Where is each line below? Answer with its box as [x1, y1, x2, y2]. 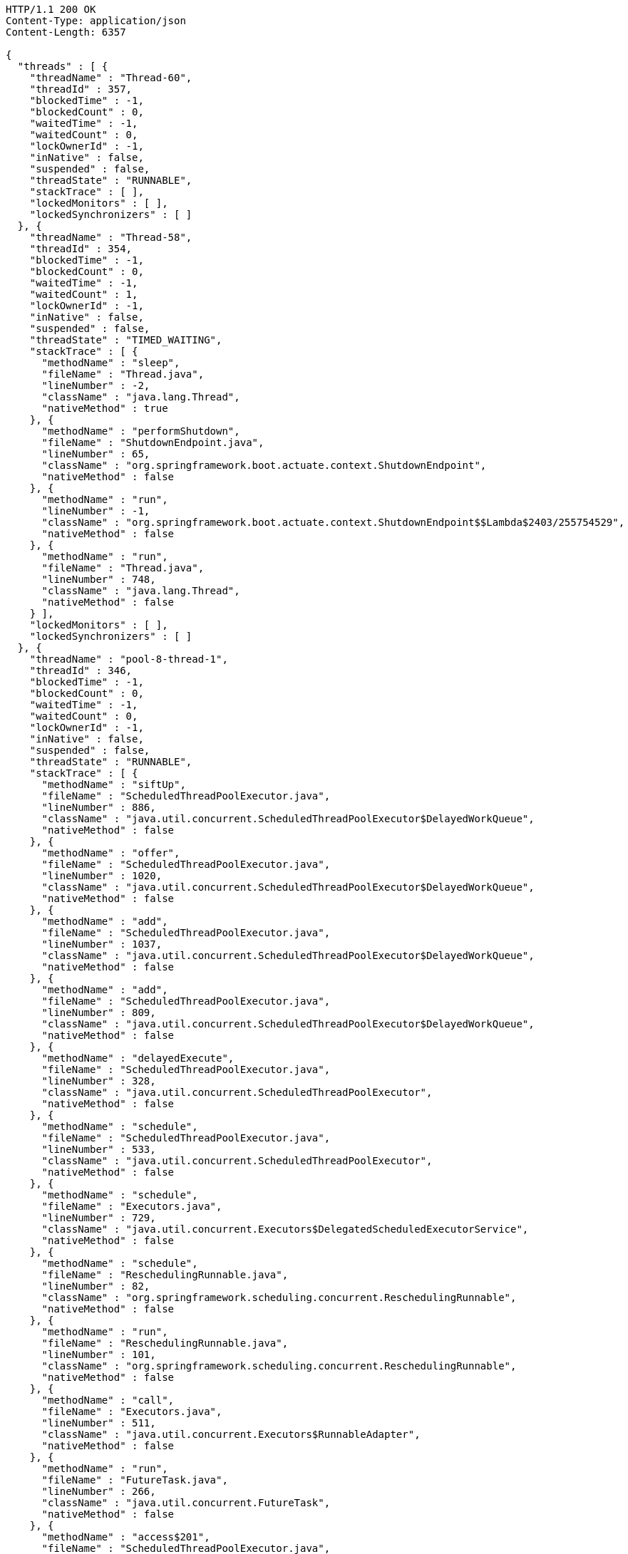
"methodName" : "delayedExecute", [41, 1052, 235, 1064]
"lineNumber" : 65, [41, 448, 150, 460]
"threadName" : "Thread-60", [29, 72, 192, 83]
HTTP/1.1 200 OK [6, 4, 96, 15]
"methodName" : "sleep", [41, 357, 180, 368]
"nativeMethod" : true [41, 403, 168, 414]
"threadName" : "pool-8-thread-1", [29, 653, 228, 665]
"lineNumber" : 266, [41, 1486, 156, 1497]
